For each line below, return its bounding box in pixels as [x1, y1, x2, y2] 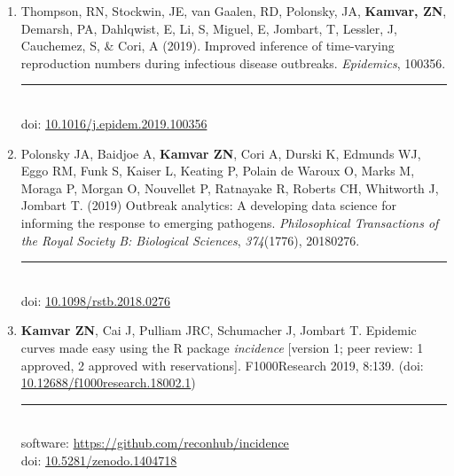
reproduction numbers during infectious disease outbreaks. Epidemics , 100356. [20, 53, 446, 72]
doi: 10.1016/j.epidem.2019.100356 [20, 113, 207, 132]
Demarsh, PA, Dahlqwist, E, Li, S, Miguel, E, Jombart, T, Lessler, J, [20, 19, 397, 37]
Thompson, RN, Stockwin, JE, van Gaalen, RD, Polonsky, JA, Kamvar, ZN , [20, 2, 447, 20]
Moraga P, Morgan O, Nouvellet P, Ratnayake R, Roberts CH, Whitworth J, [20, 178, 439, 197]
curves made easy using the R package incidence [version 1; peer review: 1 [20, 338, 424, 356]
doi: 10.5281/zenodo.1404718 [20, 450, 177, 469]
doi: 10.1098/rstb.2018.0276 [20, 291, 170, 309]
